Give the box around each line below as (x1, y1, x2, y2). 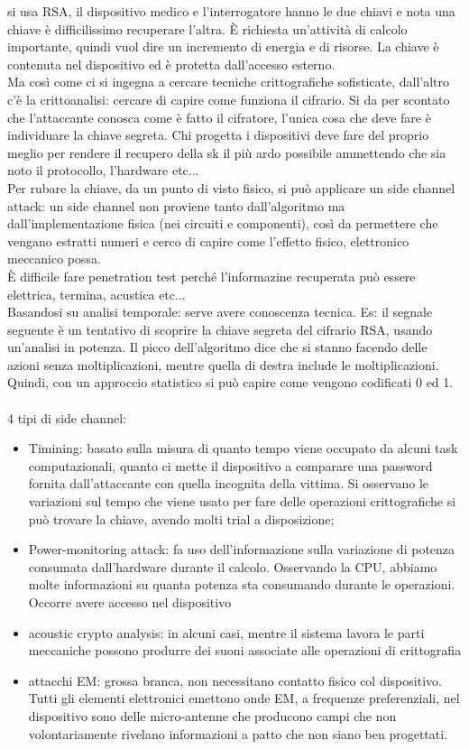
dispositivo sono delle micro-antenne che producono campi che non (28, 706, 397, 725)
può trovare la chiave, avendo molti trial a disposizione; (28, 509, 335, 528)
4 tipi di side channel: (7, 408, 126, 427)
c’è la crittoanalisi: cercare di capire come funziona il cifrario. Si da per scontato (7, 89, 450, 108)
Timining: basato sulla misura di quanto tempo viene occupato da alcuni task (28, 439, 458, 458)
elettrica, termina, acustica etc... (7, 284, 186, 303)
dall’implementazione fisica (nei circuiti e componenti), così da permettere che (7, 214, 438, 233)
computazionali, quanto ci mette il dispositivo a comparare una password (28, 456, 433, 475)
